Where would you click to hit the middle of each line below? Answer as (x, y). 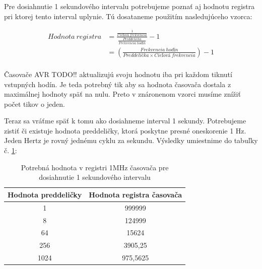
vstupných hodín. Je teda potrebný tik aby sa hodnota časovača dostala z (118, 84)
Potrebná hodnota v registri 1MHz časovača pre (95, 167)
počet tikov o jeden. (35, 104)
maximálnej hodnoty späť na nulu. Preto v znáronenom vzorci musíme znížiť (122, 94)
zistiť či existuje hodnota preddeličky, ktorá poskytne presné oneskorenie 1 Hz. (125, 130)
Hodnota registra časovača (136, 194)
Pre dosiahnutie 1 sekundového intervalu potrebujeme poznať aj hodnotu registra (129, 6)
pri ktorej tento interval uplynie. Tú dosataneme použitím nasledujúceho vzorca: (128, 16)
